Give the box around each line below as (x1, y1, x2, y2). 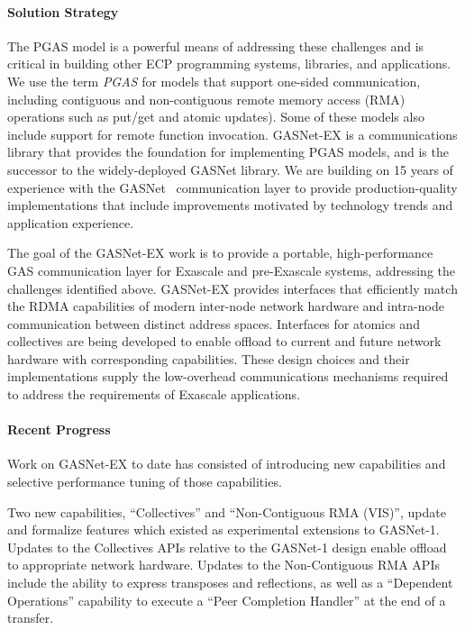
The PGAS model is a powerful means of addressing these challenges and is (7, 36, 424, 55)
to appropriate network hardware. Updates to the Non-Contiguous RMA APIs (7, 555, 440, 574)
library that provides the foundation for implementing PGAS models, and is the (7, 142, 449, 161)
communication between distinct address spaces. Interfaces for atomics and (7, 314, 420, 333)
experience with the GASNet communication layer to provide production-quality (7, 178, 458, 196)
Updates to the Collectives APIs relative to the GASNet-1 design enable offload (7, 537, 447, 556)
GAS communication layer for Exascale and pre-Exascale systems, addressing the (7, 260, 455, 279)
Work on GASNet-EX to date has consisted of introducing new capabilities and (7, 454, 446, 473)
